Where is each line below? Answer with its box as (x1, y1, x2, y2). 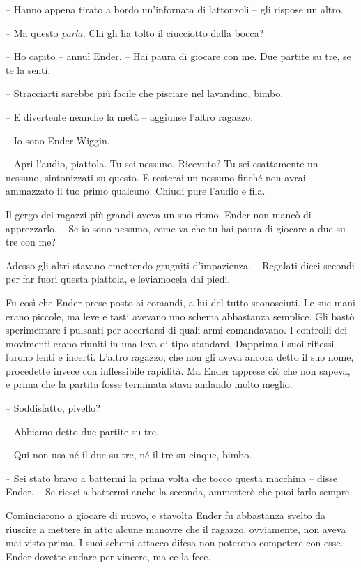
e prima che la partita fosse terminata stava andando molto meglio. (6, 377, 293, 391)
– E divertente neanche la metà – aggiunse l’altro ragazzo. (6, 109, 254, 124)
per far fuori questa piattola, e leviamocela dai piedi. (6, 271, 231, 286)
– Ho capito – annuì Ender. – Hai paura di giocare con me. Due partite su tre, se (6, 49, 351, 63)
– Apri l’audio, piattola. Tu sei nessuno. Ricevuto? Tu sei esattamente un (6, 156, 318, 171)
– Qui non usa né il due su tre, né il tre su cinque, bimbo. (6, 447, 252, 462)
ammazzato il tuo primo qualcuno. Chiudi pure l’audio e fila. (6, 184, 266, 198)
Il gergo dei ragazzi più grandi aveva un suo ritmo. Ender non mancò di (6, 207, 312, 221)
